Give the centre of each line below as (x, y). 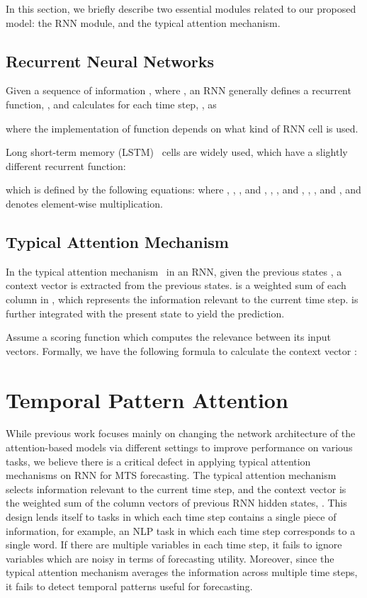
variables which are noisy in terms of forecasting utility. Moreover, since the (170, 558)
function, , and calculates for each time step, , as (111, 104)
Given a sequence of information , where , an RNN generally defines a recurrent (179, 90)
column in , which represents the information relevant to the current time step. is (182, 299)
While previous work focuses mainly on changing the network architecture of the (181, 433)
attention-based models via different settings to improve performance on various (179, 447)
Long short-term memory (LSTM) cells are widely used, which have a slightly (177, 152)
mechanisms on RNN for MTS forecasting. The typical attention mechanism (171, 475)
